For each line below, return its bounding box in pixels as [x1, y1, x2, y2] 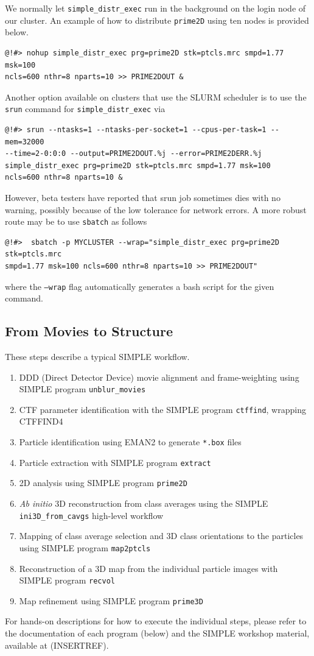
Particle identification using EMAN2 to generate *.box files [19, 436, 242, 448]
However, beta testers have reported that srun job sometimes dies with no [5, 191, 281, 203]
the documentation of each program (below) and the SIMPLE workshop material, [5, 627, 310, 640]
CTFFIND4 [19, 415, 63, 428]
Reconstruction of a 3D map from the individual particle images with [19, 562, 278, 574]
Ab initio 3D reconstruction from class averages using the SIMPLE [19, 497, 268, 510]
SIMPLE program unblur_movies [19, 383, 146, 395]
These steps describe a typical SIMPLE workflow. [5, 350, 190, 362]
